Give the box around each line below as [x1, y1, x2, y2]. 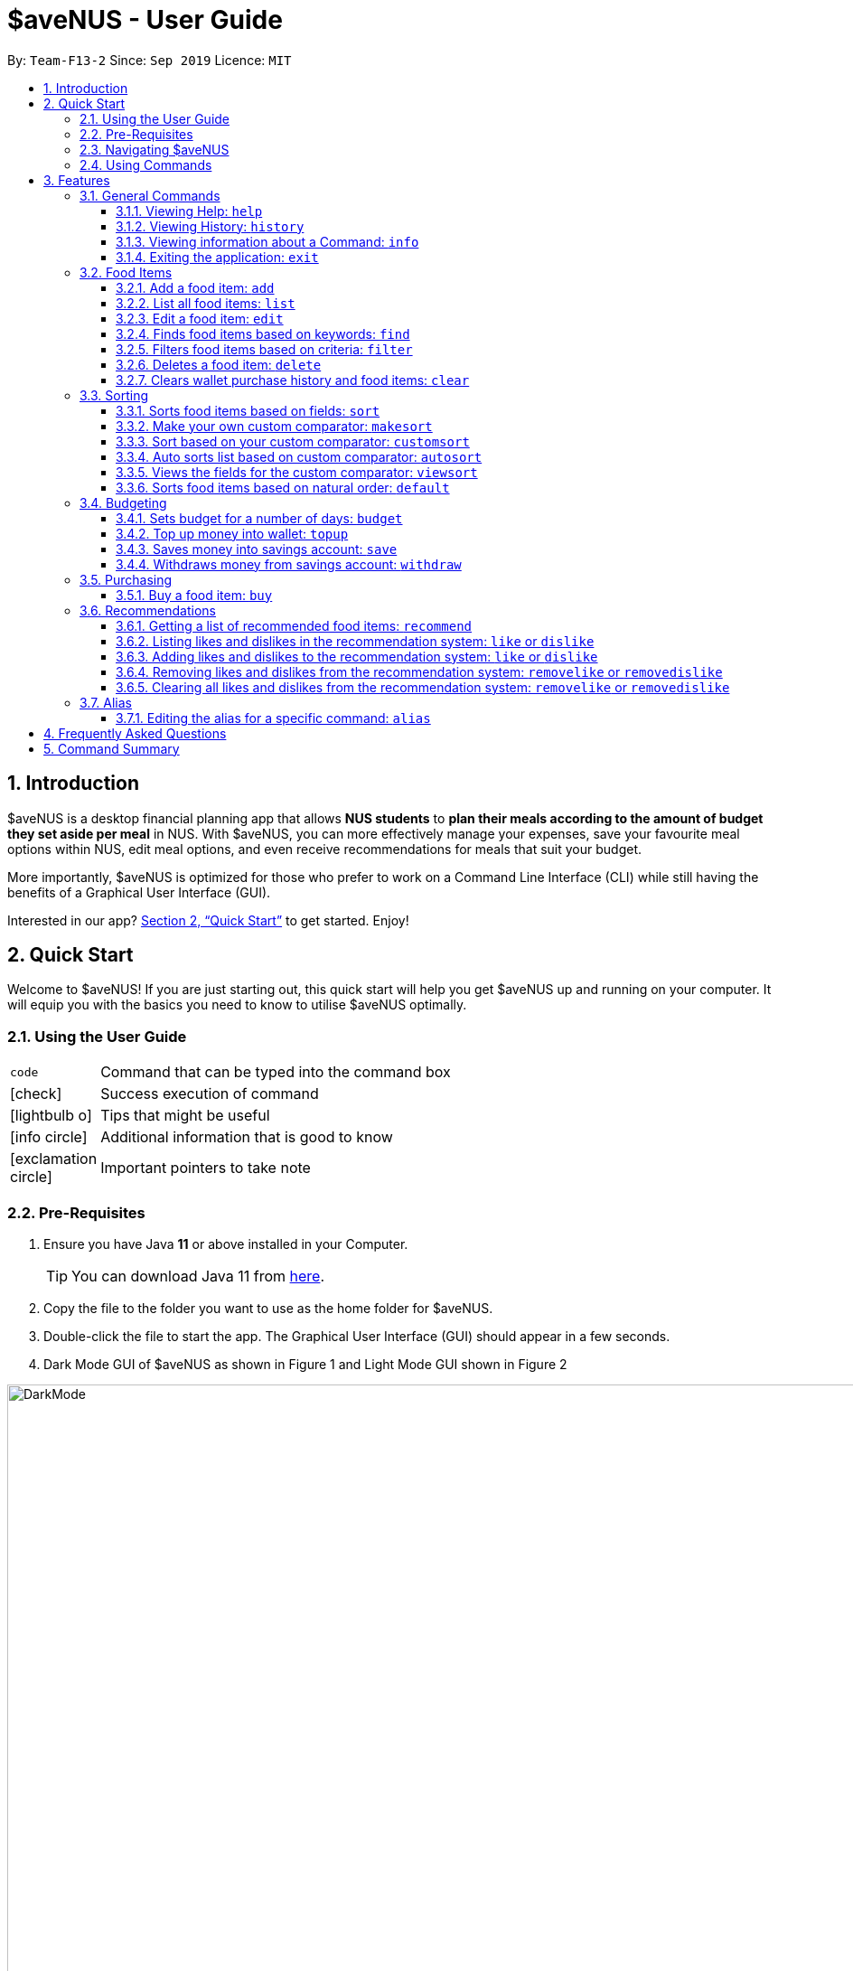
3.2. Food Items [80, 264, 173, 280]
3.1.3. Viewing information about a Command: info [116, 233, 419, 249]
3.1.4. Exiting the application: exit [116, 249, 319, 265]
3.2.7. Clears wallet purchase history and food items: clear [116, 371, 470, 388]
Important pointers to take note [100, 1159, 311, 1178]
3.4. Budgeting [80, 494, 167, 511]
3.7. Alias [80, 694, 133, 710]
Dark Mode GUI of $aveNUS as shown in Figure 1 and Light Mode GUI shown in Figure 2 [43, 1356, 567, 1372]
